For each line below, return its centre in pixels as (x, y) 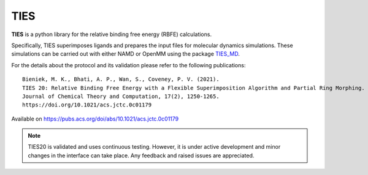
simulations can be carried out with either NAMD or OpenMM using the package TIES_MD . (126, 54)
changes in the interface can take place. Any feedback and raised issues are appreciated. (141, 155)
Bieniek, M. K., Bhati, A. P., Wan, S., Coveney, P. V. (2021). (121, 79)
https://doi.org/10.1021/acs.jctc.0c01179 (87, 105)
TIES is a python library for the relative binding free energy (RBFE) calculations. (111, 34)
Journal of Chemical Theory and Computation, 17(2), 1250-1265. (121, 96)
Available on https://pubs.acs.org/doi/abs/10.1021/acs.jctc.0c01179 (95, 119)
